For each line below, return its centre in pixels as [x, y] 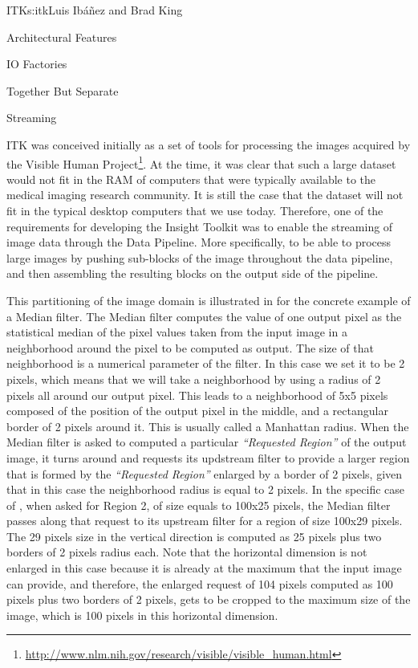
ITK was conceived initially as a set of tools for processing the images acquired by [209, 144]
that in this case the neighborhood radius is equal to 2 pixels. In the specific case [206, 489]
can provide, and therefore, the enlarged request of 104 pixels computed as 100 [200, 583]
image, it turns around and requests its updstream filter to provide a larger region [208, 457]
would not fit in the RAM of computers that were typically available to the [191, 179]
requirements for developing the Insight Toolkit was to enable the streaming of [200, 226]
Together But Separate [63, 90]
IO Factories [37, 64]
